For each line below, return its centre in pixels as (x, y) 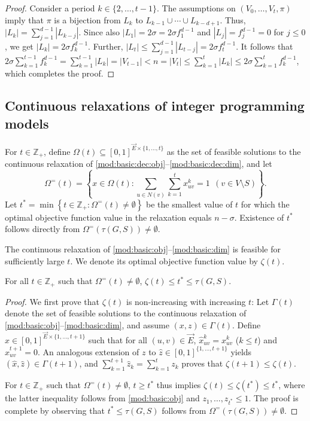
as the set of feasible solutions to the (234, 151)
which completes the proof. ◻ (60, 73)
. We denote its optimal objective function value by (164, 260)
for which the (265, 204)
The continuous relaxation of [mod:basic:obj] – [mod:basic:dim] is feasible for (143, 249)
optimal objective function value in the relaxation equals (108, 217)
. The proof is (273, 398)
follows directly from (42, 229)
